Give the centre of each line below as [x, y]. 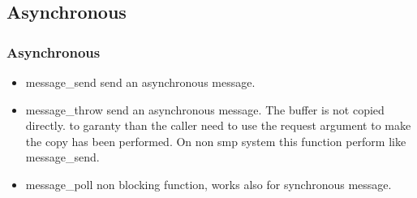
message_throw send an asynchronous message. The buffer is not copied [205, 109]
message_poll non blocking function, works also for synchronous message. [208, 184]
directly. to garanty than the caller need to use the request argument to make [218, 125]
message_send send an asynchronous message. [140, 82]
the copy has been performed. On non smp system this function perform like [216, 141]
